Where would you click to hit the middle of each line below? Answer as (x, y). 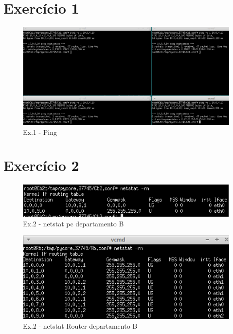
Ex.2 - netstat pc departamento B (73, 223)
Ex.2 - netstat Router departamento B (80, 325)
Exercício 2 (41, 165)
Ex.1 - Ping (40, 132)
